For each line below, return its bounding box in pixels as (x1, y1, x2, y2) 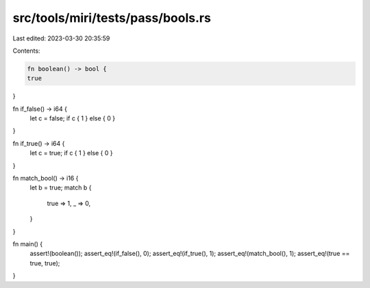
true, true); (29, 259, 60, 267)
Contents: (12, 47, 40, 55)
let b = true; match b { (29, 183, 92, 192)
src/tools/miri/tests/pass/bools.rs (12, 10, 212, 25)
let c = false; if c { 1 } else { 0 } (29, 114, 116, 122)
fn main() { (12, 239, 43, 248)
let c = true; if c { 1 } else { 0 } (29, 149, 113, 157)
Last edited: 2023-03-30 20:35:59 (12, 34, 110, 42)
